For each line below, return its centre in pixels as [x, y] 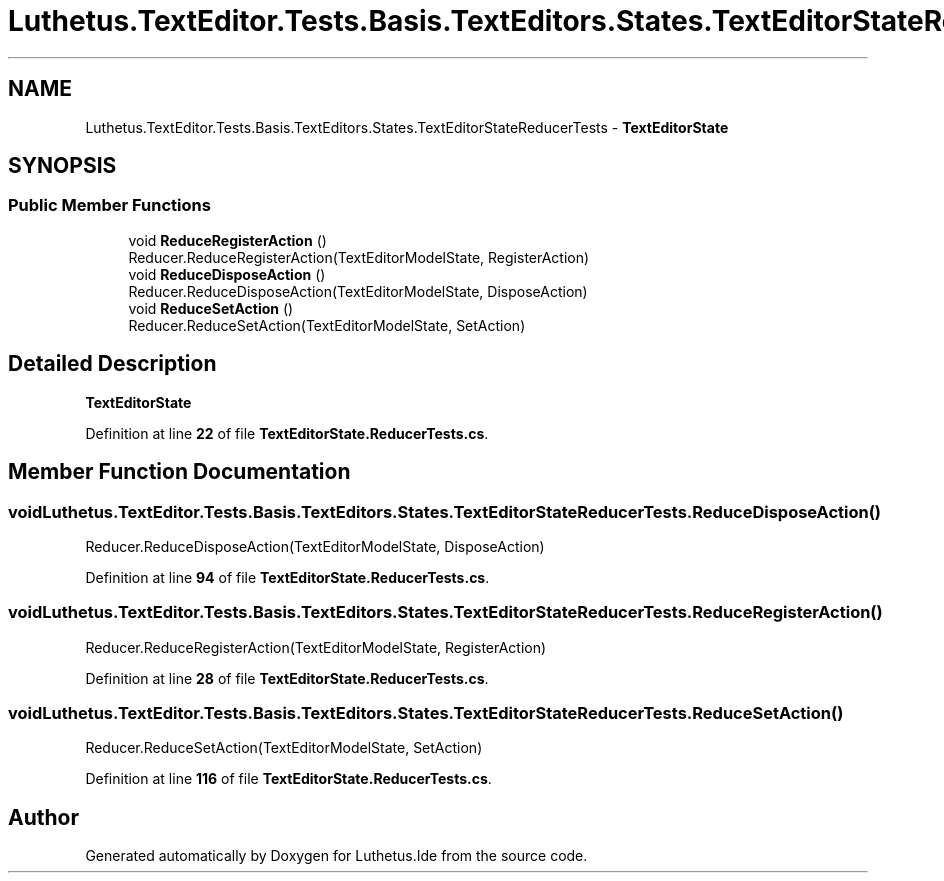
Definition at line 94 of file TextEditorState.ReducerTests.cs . [287, 577]
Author [43, 817]
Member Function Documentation [179, 472]
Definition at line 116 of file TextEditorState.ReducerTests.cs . [288, 779]
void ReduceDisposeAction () [227, 274]
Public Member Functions [109, 205]
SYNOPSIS [62, 166]
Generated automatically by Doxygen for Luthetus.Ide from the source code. [336, 856]
